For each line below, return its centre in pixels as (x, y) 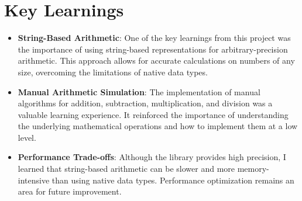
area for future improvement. (70, 191)
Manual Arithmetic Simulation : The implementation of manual (139, 91)
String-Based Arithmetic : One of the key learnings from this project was (154, 38)
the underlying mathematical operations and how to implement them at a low (158, 126)
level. (27, 137)
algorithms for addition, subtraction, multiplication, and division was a (145, 103)
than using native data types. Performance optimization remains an (173, 180)
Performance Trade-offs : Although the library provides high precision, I (152, 157)
